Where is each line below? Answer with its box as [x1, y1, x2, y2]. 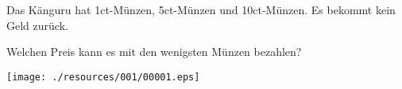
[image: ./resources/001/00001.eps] [6, 71, 200, 83]
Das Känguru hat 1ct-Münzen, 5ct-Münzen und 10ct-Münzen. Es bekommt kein [6, 2, 396, 17]
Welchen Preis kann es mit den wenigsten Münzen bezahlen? [6, 43, 302, 60]
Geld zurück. [6, 17, 68, 33]
